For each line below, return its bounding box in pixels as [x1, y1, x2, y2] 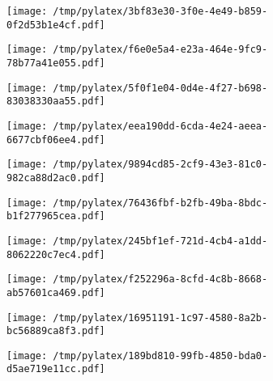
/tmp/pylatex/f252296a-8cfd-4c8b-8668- [53, 273, 268, 286]
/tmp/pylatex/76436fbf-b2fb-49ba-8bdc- [53, 197, 268, 209]
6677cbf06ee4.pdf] [6, 133, 105, 146]
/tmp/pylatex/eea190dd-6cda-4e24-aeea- [53, 120, 268, 132]
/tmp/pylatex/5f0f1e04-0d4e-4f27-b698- [53, 82, 268, 94]
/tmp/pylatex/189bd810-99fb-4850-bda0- [53, 349, 268, 362]
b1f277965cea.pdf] [6, 210, 105, 222]
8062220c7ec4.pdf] [6, 248, 105, 260]
